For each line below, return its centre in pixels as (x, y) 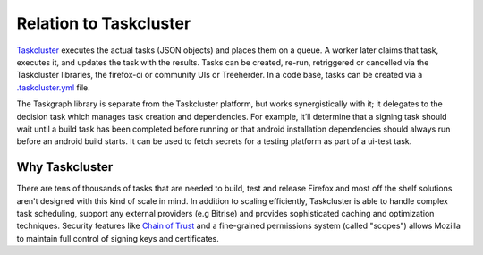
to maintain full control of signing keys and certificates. (118, 238)
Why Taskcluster (65, 167)
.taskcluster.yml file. (54, 87)
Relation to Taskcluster (104, 23)
